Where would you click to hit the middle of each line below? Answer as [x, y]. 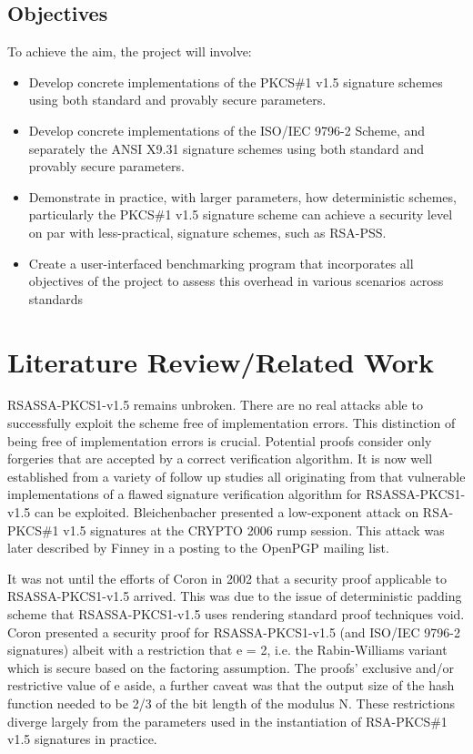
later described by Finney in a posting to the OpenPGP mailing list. [198, 548]
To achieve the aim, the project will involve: [130, 51]
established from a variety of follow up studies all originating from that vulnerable [236, 476]
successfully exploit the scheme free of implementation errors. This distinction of [231, 423]
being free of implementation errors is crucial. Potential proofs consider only [220, 440]
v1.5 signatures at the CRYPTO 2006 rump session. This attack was [254, 530]
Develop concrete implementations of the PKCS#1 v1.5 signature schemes [236, 82]
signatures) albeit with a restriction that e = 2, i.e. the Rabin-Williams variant [227, 650]
